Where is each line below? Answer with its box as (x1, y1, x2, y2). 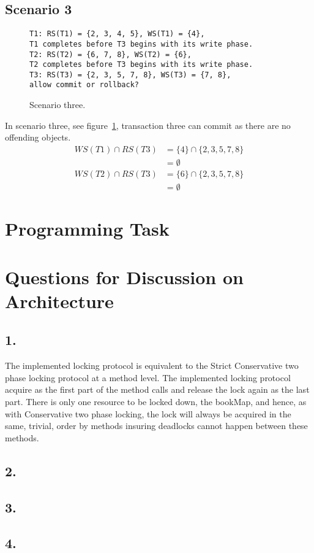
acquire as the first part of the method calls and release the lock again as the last (5, 383, 310, 396)
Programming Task (5, 216, 170, 241)
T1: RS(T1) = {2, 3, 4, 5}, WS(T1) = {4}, (29, 29, 205, 39)
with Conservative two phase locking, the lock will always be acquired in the (5, 407, 291, 420)
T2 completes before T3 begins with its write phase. (29, 60, 253, 69)
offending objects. (5, 131, 71, 144)
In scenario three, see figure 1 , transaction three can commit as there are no (5, 118, 291, 131)
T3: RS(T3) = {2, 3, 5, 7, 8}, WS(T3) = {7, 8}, (29, 70, 231, 79)
